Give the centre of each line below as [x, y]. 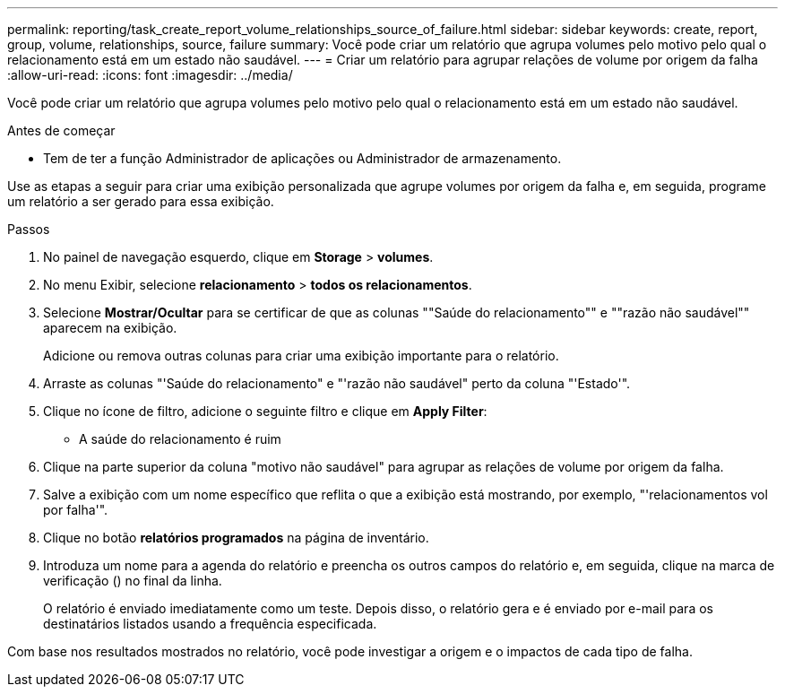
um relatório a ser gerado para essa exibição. [141, 201]
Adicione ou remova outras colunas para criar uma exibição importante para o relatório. [301, 356]
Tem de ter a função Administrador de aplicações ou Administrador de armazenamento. [302, 158]
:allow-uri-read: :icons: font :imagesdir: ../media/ [150, 75]
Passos [29, 229]
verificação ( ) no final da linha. [133, 581]
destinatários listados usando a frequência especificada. [210, 624]
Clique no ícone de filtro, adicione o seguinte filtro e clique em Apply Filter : [265, 411]
